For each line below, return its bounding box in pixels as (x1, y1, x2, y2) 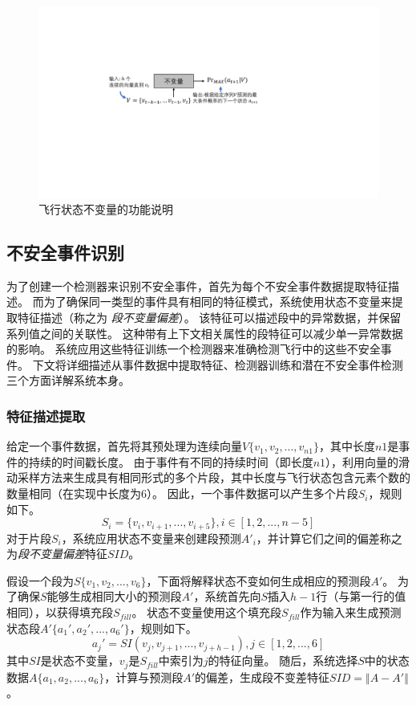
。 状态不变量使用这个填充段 (131, 604, 282, 621)
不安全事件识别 (6, 240, 124, 265)
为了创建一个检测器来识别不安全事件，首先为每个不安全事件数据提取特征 (6, 277, 388, 294)
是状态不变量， (40, 652, 119, 669)
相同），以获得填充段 (6, 604, 113, 621)
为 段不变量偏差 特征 (6, 545, 107, 562)
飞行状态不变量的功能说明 (38, 201, 173, 218)
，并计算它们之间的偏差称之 (256, 529, 402, 546)
